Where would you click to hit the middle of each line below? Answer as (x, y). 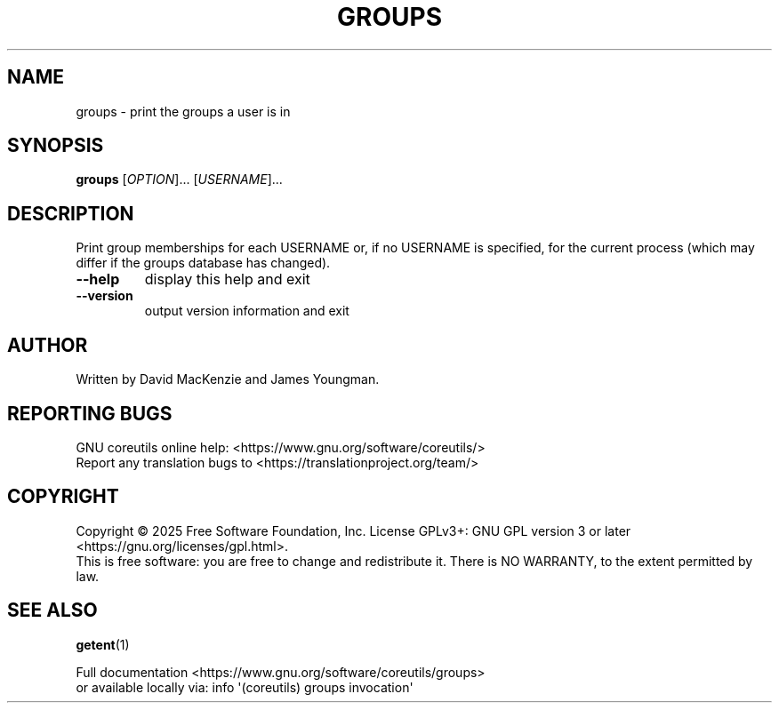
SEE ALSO (52, 610)
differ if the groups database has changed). (203, 263)
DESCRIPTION (71, 213)
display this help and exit (227, 279)
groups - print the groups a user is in (183, 111)
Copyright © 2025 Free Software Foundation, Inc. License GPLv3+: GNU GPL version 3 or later (353, 531)
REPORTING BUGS (90, 413)
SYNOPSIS (56, 146)
